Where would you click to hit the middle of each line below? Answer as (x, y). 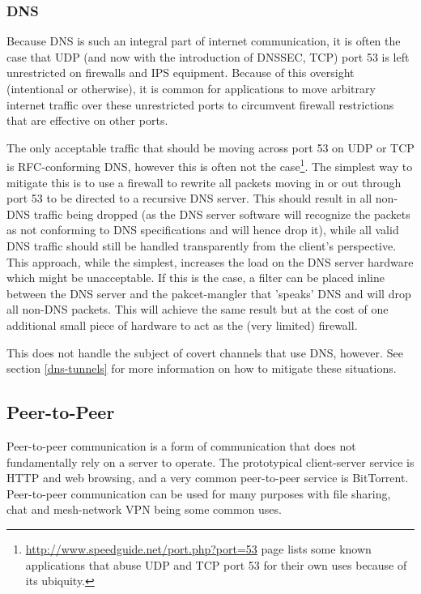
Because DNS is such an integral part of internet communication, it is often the (204, 41)
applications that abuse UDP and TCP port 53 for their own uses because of (216, 564)
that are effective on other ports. (87, 120)
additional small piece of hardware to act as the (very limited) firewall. (182, 325)
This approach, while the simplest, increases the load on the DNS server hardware (210, 261)
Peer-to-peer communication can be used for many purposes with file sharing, (199, 493)
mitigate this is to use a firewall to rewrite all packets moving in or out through (204, 182)
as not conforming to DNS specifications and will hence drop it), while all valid (203, 230)
